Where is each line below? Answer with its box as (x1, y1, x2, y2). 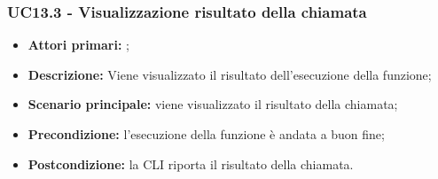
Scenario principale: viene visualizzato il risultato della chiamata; (27, 95, 398, 113)
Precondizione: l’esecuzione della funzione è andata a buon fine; (27, 125, 385, 143)
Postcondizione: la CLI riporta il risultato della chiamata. (27, 154, 354, 173)
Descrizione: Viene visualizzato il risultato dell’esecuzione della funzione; (27, 65, 432, 83)
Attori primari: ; (27, 35, 129, 54)
